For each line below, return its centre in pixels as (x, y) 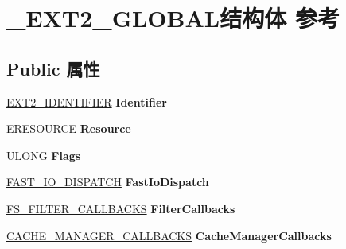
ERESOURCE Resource (69, 128)
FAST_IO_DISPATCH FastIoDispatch (108, 182)
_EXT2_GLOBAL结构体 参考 (173, 18)
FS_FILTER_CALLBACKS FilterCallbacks (121, 208)
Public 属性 (53, 68)
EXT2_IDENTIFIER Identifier (87, 101)
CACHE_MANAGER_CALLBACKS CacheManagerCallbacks (169, 235)
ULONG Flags (44, 155)
